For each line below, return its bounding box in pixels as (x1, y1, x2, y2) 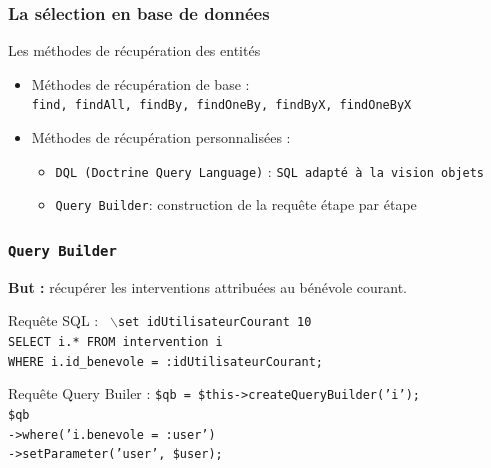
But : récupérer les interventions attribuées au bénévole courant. (8, 276, 407, 297)
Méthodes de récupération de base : (31, 73, 250, 94)
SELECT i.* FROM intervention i (8, 335, 223, 349)
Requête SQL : (8, 310, 99, 331)
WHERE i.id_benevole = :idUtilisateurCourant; (8, 354, 323, 369)
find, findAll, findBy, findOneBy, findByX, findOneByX (31, 98, 412, 113)
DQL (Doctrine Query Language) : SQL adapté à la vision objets (55, 160, 485, 181)
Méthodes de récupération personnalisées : (31, 127, 291, 148)
